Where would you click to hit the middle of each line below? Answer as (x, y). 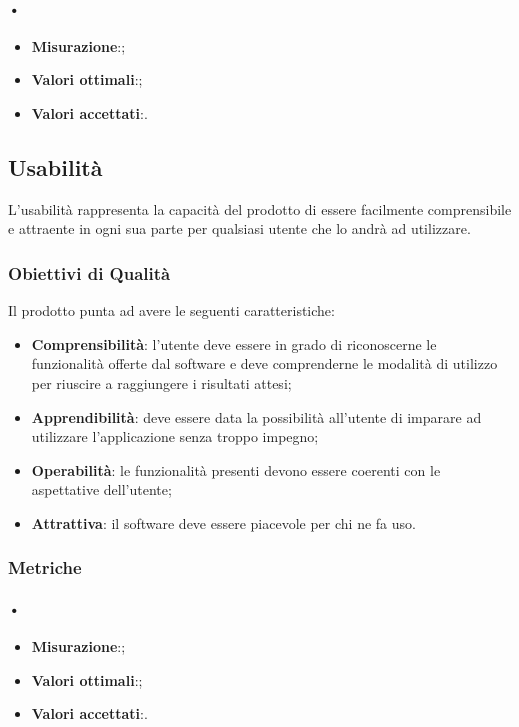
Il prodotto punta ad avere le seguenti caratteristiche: (171, 310)
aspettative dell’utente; (101, 489)
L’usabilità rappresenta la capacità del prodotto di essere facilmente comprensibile (260, 208)
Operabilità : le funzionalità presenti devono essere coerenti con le (236, 469)
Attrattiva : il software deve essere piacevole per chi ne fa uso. (223, 522)
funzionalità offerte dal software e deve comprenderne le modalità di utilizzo (264, 363)
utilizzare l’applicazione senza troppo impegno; (175, 436)
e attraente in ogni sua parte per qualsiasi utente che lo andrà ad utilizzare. (239, 228)
